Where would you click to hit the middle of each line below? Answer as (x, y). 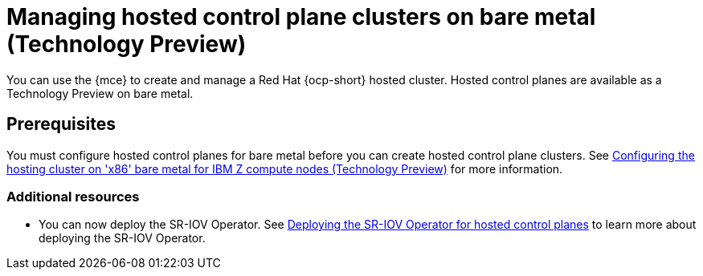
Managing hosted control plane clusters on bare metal (301, 17)
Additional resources (73, 196)
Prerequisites (61, 124)
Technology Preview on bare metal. (100, 93)
